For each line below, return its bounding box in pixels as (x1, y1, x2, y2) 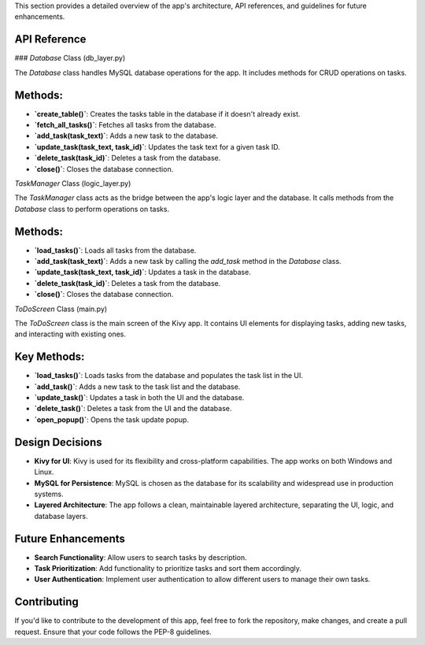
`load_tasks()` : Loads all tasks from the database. (34, 245, 197, 255)
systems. (34, 489, 64, 499)
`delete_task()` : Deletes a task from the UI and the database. (34, 404, 232, 413)
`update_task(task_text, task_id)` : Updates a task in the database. (34, 268, 251, 277)
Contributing (14, 595, 79, 609)
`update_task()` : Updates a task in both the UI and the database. (34, 393, 245, 402)
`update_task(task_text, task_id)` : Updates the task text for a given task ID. (34, 142, 281, 151)
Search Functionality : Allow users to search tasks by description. (34, 552, 247, 562)
